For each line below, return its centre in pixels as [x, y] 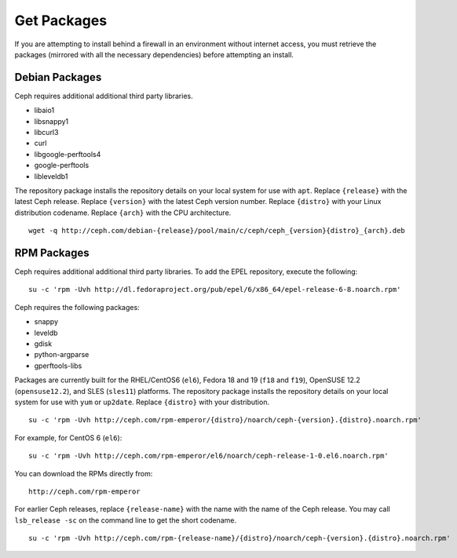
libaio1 [44, 111]
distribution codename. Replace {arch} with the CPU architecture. [123, 213]
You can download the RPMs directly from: [84, 473]
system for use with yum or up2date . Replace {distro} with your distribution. [142, 402]
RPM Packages [52, 252]
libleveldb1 [51, 176]
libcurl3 [46, 133]
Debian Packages [58, 77]
